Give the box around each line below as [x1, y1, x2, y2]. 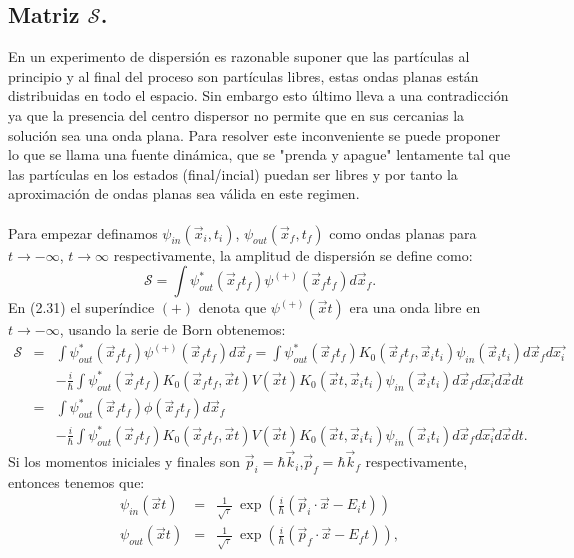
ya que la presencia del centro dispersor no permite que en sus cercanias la [8, 104, 465, 125]
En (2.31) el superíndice [8, 297, 155, 318]
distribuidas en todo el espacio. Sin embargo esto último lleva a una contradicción [8, 85, 509, 106]
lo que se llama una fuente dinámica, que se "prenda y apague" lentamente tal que [8, 144, 511, 165]
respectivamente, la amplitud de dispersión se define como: [113, 244, 473, 265]
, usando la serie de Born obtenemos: [59, 319, 286, 340]
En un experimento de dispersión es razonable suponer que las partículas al [8, 46, 470, 67]
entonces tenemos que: [8, 471, 145, 492]
